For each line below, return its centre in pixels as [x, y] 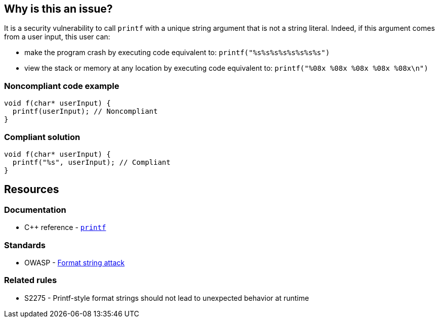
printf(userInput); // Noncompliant [85, 111]
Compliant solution [42, 137]
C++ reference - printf [65, 227]
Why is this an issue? [58, 9]
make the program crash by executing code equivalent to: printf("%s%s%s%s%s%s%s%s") [177, 53]
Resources [32, 190]
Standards [25, 245]
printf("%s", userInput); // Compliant [91, 162]
